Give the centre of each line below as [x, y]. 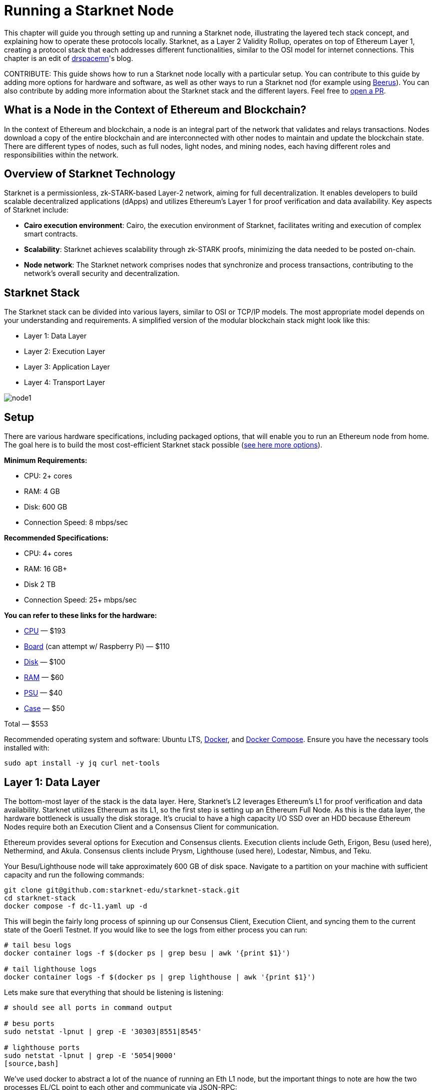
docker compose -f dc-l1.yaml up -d [76, 906]
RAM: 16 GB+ [46, 569]
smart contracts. [51, 234]
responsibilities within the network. [61, 154]
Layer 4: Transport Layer [65, 382]
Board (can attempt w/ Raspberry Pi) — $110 [97, 646]
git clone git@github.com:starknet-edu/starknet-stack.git [122, 890]
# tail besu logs [38, 945]
